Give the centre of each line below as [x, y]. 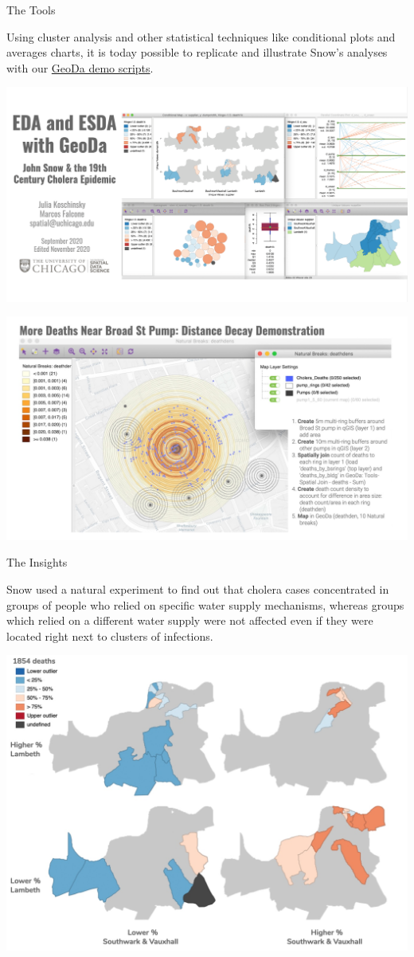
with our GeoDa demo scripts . [80, 67]
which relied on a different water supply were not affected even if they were [190, 620]
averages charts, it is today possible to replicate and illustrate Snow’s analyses [197, 52]
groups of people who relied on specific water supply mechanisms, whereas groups [205, 604]
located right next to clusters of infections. [110, 635]
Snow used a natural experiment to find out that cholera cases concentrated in [198, 588]
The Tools [31, 10]
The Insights [37, 562]
